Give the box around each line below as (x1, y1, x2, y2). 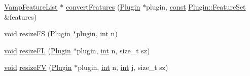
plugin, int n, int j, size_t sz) (78, 62, 168, 72)
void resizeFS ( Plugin (4, 28, 70, 39)
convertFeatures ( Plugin (65, 2, 140, 12)
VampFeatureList (4, 2, 58, 12)
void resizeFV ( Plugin (4, 62, 72, 72)
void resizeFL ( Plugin (4, 45, 71, 55)
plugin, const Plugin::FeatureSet (146, 2, 246, 12)
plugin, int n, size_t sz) (77, 45, 150, 55)
